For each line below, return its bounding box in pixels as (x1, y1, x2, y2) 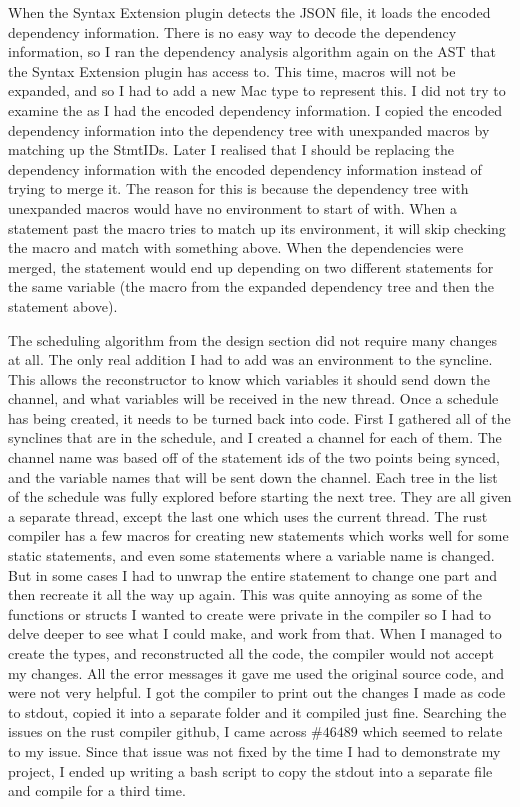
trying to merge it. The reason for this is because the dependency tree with (8, 178, 469, 199)
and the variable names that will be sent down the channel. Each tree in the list (8, 466, 498, 487)
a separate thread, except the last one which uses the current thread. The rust (8, 505, 488, 526)
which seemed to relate (362, 721, 503, 742)
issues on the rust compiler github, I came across (8, 721, 307, 742)
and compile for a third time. (8, 780, 186, 801)
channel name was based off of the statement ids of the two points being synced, (8, 447, 500, 468)
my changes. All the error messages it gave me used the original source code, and (8, 662, 505, 683)
